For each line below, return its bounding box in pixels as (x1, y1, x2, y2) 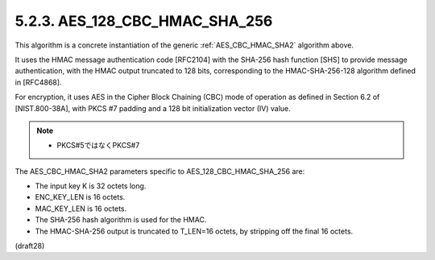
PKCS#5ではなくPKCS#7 (56, 141, 140, 151)
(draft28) (14, 241, 45, 251)
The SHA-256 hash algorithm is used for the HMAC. (35, 215, 207, 225)
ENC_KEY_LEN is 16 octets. (35, 192, 126, 202)
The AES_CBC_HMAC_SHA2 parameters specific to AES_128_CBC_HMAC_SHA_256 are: (14, 166, 305, 176)
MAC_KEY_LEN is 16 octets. (35, 204, 127, 213)
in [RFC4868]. (14, 77, 62, 87)
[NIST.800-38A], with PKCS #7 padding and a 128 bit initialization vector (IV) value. (14, 103, 292, 113)
